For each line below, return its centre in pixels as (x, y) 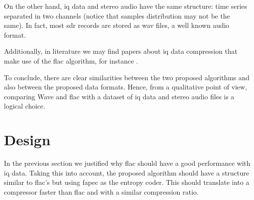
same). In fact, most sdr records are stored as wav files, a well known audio (117, 25)
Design (27, 140)
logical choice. (25, 106)
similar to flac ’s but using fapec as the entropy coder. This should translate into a (127, 182)
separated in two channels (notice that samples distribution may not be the (117, 15)
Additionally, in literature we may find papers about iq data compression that (121, 51)
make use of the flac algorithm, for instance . (71, 60)
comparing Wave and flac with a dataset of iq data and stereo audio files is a (119, 96)
